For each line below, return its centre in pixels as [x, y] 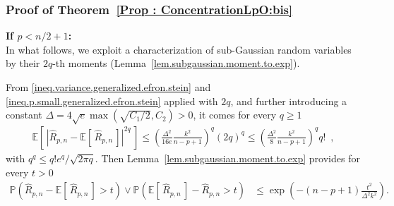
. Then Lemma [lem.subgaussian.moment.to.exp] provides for [227, 158]
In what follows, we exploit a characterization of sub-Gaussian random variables [179, 49]
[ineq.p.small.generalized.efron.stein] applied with [112, 101]
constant [24, 115]
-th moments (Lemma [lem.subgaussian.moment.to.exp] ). [176, 63]
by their [23, 63]
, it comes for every [235, 115]
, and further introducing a [289, 101]
